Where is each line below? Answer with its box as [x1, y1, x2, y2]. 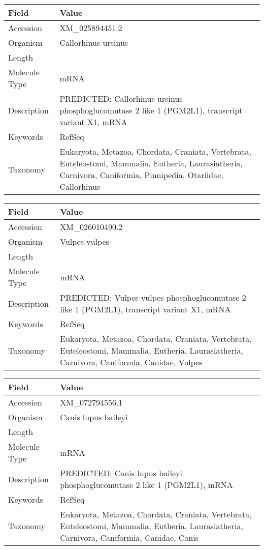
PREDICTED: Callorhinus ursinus [59, 93, 183, 104]
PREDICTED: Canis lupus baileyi [60, 467, 182, 479]
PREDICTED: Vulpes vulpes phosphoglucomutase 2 [60, 292, 246, 303]
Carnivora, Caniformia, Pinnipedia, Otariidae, [59, 169, 223, 181]
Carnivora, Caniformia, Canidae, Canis [60, 532, 199, 543]
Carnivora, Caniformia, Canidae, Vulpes [60, 356, 203, 368]
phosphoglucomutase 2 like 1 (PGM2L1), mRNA [60, 479, 233, 490]
